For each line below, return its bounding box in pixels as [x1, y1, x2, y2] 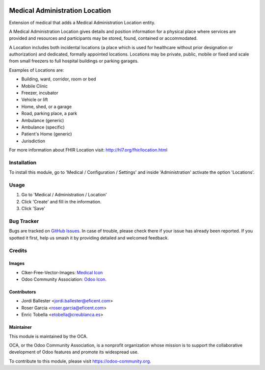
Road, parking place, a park [21, 110, 78, 116]
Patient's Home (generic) [21, 131, 72, 137]
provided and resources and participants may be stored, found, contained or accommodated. [9, 35, 198, 41]
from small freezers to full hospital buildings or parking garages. [9, 58, 139, 64]
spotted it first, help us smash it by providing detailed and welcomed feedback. [9, 235, 169, 240]
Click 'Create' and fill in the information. [21, 199, 102, 205]
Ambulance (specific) [21, 124, 65, 130]
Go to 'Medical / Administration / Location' [21, 192, 107, 198]
